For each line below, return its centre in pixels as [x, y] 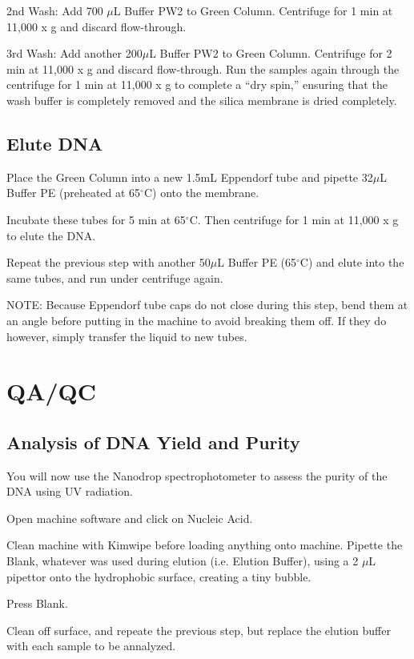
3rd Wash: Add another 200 [74, 53]
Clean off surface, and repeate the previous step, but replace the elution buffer [199, 630]
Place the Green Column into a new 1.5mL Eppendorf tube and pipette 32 [190, 177]
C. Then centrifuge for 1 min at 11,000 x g [294, 219]
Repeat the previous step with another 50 [109, 262]
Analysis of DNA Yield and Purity [153, 442]
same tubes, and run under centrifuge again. [115, 277]
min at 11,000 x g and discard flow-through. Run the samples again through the [203, 68]
